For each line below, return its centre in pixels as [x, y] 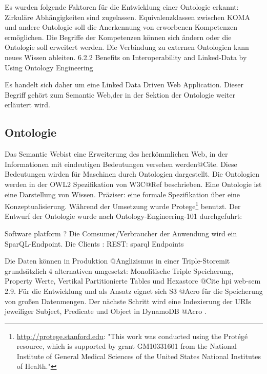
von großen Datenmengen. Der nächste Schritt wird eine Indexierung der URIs [128, 301]
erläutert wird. [27, 105]
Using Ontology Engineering [49, 67]
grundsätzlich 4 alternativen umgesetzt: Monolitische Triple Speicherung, [119, 270]
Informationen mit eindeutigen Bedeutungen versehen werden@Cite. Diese [121, 164]
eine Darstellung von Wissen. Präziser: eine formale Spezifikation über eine [122, 194]
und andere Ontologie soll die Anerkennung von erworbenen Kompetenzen [121, 27]
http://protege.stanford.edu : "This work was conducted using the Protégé [132, 336]
